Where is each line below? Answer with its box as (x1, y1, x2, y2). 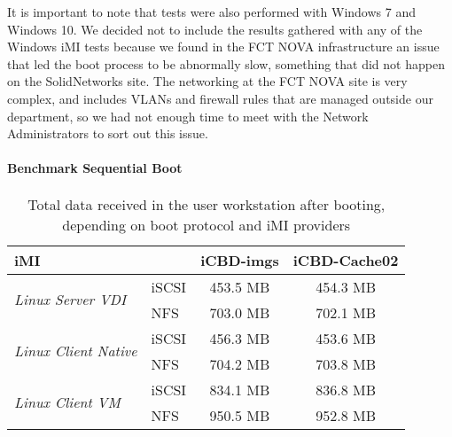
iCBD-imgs (200, 249, 279, 270)
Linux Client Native (14, 340, 137, 362)
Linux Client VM (14, 392, 121, 413)
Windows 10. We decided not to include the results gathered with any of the (7, 20, 423, 38)
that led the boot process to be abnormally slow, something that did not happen (7, 54, 445, 73)
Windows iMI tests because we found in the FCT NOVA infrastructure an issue (7, 37, 440, 56)
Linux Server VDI (14, 289, 127, 310)
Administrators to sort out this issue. (7, 124, 208, 143)
